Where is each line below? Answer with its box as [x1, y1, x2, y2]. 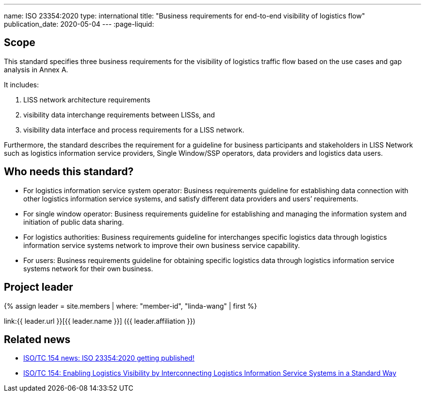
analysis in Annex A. [4, 65, 68, 74]
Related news [4, 333, 71, 346]
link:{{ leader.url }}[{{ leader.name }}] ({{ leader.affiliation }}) [4, 316, 196, 325]
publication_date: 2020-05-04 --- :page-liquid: [4, 20, 154, 28]
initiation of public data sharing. [23, 217, 124, 226]
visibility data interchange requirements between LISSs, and [23, 110, 215, 119]
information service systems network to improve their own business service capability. [23, 241, 300, 249]
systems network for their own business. [23, 264, 153, 273]
